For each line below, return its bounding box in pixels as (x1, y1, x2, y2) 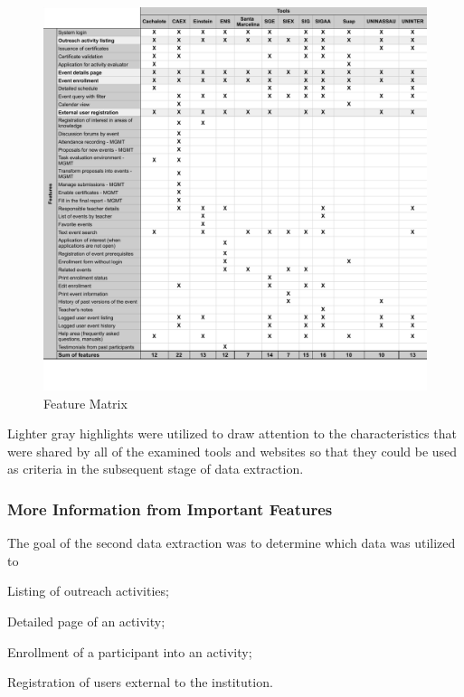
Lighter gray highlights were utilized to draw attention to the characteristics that (7, 424, 457, 443)
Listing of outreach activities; (7, 581, 169, 600)
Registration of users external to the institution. (7, 673, 273, 692)
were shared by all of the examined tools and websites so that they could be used (7, 441, 458, 460)
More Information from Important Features (7, 497, 333, 520)
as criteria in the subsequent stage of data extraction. (7, 459, 304, 478)
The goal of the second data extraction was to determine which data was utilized (7, 533, 456, 552)
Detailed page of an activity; (7, 611, 166, 630)
